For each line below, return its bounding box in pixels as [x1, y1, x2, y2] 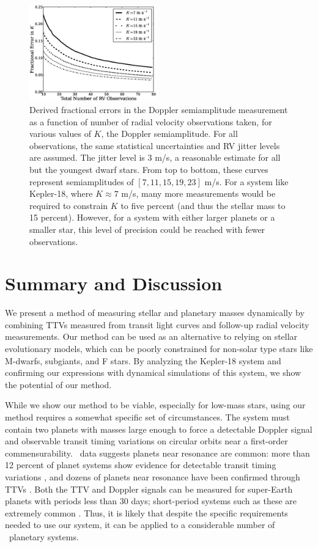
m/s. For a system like [204, 175, 289, 188]
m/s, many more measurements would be [121, 187, 276, 200]
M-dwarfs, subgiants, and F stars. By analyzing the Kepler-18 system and [5, 354, 281, 367]
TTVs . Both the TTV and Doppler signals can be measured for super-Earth [5, 482, 293, 495]
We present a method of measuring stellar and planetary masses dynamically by [5, 306, 305, 319]
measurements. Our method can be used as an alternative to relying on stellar [5, 330, 298, 343]
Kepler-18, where [29, 187, 93, 200]
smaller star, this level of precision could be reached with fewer [29, 222, 265, 235]
